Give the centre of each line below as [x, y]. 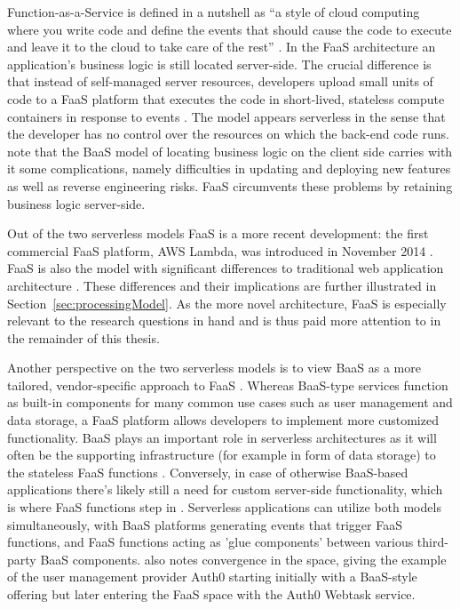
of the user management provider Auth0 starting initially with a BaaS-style [212, 577]
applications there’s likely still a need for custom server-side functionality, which [225, 489]
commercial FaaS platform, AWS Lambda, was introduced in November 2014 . [220, 250]
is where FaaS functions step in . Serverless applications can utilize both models [224, 507]
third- [432, 542]
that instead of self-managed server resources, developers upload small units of [220, 81]
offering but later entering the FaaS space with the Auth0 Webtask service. [211, 594]
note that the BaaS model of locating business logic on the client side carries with [230, 151]
